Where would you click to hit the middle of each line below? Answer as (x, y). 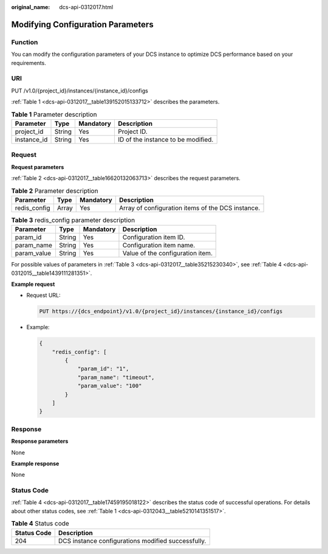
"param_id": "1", (103, 369)
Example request (33, 284)
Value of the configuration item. (167, 254)
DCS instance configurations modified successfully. (132, 541)
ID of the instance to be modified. (166, 139)
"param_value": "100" (110, 386)
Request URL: (43, 296)
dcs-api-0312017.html (86, 7)
